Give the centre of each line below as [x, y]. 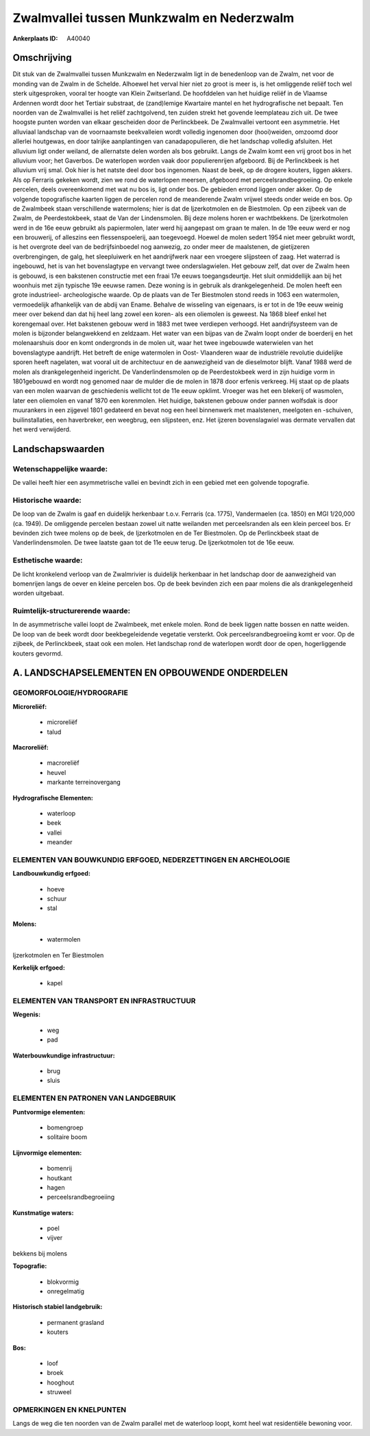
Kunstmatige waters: [43, 1212]
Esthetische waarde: [48, 560]
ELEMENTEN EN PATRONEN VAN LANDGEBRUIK [94, 1099]
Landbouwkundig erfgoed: [51, 874]
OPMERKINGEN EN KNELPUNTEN [70, 1409]
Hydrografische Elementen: [53, 798]
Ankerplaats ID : [35, 38]
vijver [55, 1238]
